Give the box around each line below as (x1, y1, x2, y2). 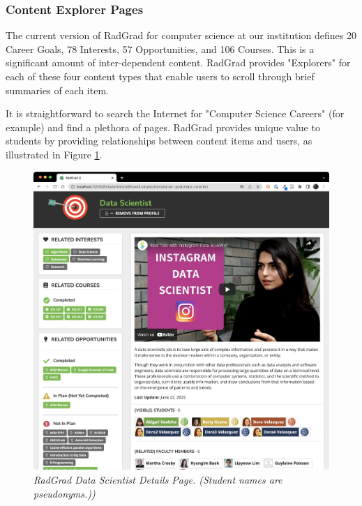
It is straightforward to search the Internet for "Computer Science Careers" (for (6, 106, 345, 121)
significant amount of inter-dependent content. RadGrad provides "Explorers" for (6, 55, 351, 70)
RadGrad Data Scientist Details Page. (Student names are (33, 472, 282, 486)
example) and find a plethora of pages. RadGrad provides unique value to (6, 119, 320, 134)
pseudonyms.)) (33, 486, 96, 500)
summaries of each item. (6, 82, 109, 97)
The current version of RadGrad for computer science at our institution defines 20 (6, 28, 356, 43)
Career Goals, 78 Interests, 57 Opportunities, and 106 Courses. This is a (6, 41, 315, 56)
